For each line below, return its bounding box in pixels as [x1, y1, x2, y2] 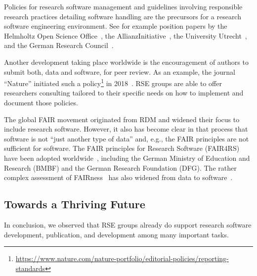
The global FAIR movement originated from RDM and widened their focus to [4, 114, 240, 124]
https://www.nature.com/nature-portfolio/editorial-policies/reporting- [15, 253, 229, 264]
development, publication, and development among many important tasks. [4, 229, 229, 239]
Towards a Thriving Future [4, 196, 145, 212]
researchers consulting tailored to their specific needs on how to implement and [4, 88, 244, 98]
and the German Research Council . [4, 40, 114, 50]
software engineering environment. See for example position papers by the [4, 21, 227, 31]
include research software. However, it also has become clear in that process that [4, 124, 248, 134]
